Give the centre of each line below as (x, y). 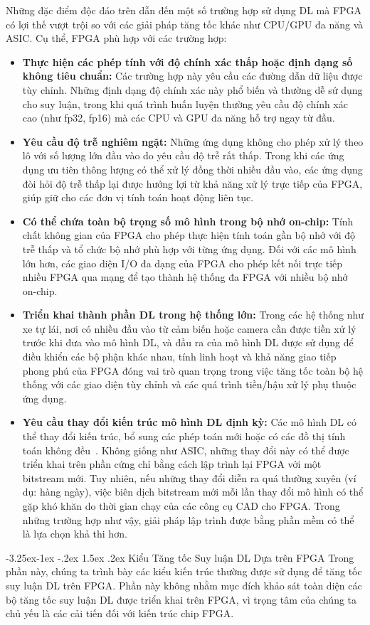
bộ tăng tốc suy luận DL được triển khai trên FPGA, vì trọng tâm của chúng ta (181, 599)
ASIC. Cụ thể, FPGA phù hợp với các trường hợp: (116, 38)
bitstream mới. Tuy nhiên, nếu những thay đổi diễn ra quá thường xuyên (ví (189, 477)
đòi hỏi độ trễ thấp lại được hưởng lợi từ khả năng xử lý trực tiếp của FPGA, (192, 183)
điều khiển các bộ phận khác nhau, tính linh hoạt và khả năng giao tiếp (179, 357)
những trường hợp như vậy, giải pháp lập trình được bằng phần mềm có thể (188, 519)
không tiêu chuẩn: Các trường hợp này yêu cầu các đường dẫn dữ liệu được (192, 76)
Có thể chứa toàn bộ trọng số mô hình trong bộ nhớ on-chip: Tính (188, 221)
